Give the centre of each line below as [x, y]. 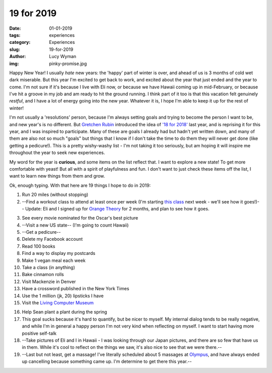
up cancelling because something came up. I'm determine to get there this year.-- [107, 361]
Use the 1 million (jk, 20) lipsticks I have [63, 296]
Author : [18, 57]
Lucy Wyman [63, 57]
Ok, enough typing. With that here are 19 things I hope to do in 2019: [80, 185]
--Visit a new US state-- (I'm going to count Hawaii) [75, 225]
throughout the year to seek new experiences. [57, 153]
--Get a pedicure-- [41, 232]
